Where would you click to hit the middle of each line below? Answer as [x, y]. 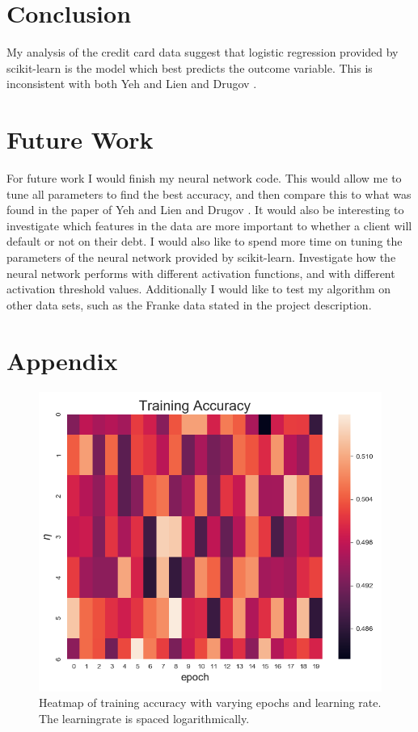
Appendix [62, 360]
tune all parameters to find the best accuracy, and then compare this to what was [209, 194]
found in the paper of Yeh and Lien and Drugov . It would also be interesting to [205, 210]
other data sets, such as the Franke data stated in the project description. [189, 304]
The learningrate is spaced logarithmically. [144, 718]
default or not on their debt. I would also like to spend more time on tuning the [205, 241]
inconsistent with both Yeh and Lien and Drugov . [132, 84]
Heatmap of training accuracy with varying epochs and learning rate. [210, 703]
